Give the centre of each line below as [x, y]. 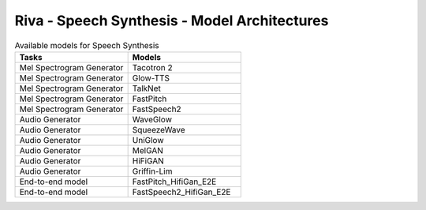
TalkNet [146, 88]
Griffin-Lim [152, 171]
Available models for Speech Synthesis [87, 45]
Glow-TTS [151, 77]
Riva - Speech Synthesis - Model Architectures [172, 21]
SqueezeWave [159, 129]
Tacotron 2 [152, 67]
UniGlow [148, 140]
